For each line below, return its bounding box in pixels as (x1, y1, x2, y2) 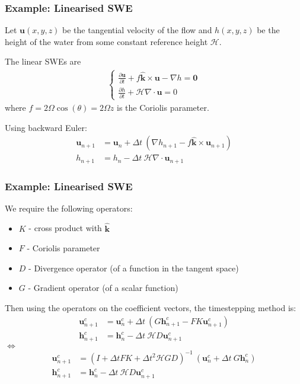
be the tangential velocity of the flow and (62, 24, 212, 36)
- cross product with (28, 222, 102, 234)
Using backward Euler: (5, 121, 87, 133)
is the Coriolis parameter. (117, 101, 209, 113)
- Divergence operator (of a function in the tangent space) (28, 261, 239, 274)
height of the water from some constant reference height (5, 35, 208, 47)
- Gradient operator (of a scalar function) (28, 281, 178, 294)
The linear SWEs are (5, 55, 81, 68)
